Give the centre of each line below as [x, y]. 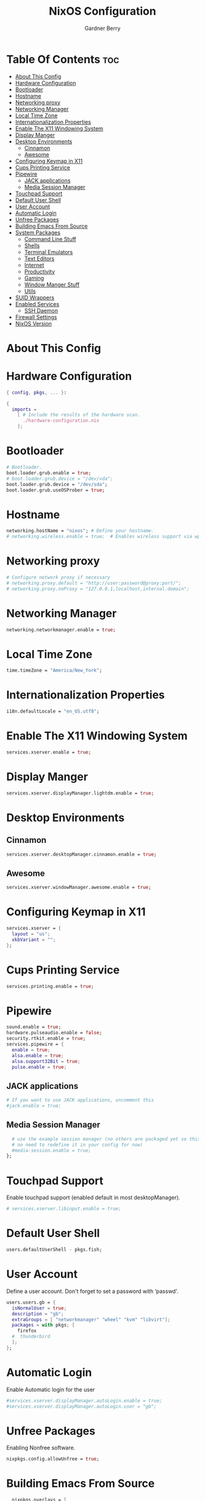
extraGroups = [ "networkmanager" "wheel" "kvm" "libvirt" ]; [91, 1319]
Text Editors [39, 258]
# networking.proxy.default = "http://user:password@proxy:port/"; [94, 583]
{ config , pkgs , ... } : [37, 392]
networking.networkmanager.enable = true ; [61, 630]
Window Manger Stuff [52, 284]
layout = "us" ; [31, 934]
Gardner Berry [103, 28]
